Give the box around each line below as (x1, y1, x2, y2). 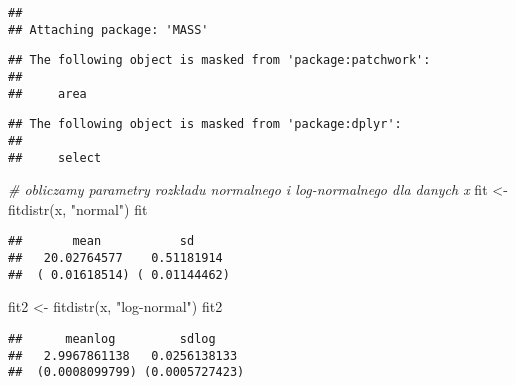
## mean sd (8, 234, 195, 249)
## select (8, 150, 102, 165)
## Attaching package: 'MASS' (8, 22, 209, 37)
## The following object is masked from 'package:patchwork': (8, 53, 431, 68)
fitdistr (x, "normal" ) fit (8, 198, 148, 219)
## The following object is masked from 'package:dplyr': (8, 117, 402, 132)
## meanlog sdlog (8, 332, 216, 346)
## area (8, 86, 87, 101)
